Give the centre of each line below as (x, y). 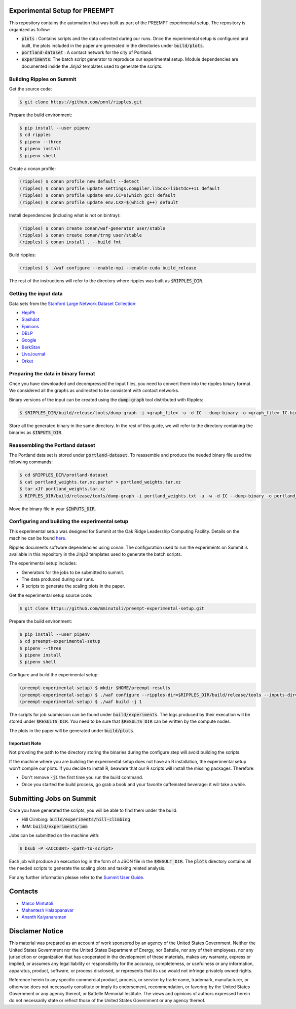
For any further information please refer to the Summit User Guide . (77, 877)
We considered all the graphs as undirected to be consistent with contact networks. (94, 391)
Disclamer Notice (36, 931)
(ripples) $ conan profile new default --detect (79, 181)
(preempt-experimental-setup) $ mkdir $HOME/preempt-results (95, 688)
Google (29, 340)
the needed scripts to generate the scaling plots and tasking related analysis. (87, 868)
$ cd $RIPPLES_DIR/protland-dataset (64, 475)
